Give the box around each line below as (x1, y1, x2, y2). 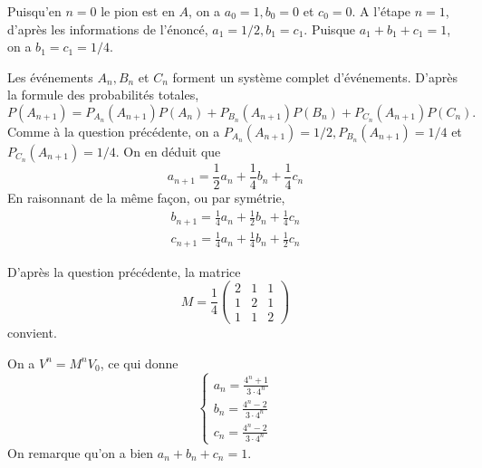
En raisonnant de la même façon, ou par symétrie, (7, 188, 285, 207)
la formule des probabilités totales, (7, 85, 199, 104)
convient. (7, 323, 57, 342)
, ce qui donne (100, 353, 178, 372)
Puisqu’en (7, 2, 62, 20)
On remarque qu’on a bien (7, 443, 154, 462)
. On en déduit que (115, 141, 221, 160)
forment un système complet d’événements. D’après (172, 67, 458, 86)
